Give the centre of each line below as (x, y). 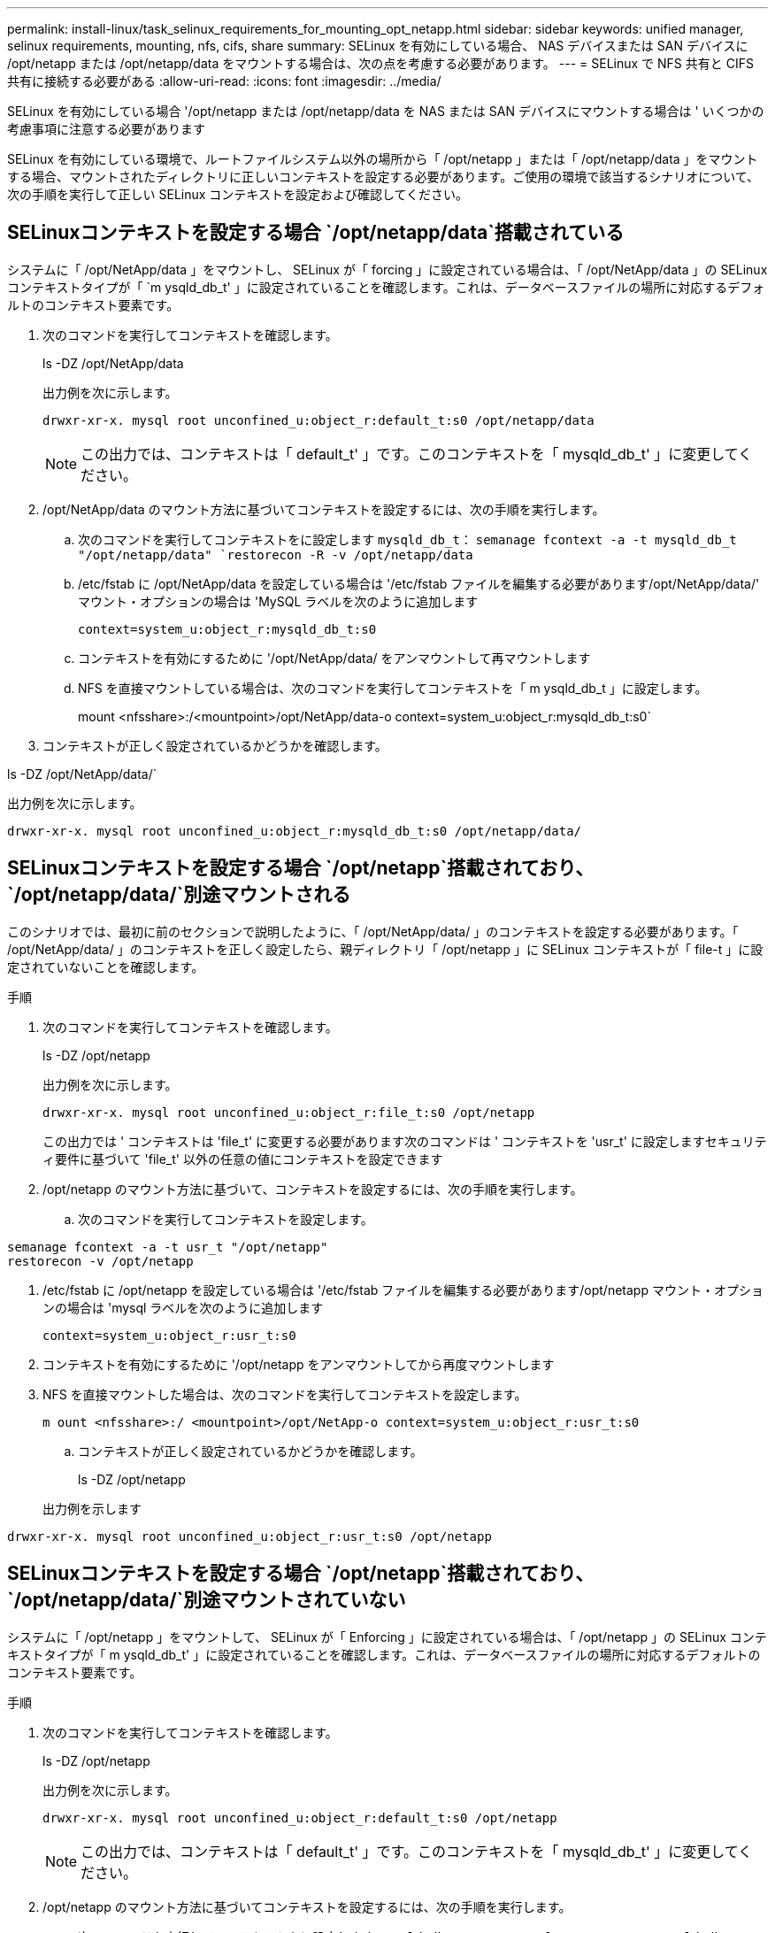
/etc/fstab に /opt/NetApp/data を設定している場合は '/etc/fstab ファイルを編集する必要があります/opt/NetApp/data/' (419, 583)
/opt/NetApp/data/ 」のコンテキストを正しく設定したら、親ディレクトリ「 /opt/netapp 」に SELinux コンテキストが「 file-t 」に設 (385, 949)
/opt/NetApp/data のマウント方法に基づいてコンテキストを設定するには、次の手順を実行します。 (324, 509)
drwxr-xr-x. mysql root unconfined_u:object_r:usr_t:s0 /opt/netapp (249, 1536)
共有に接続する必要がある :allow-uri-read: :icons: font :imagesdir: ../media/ (224, 81)
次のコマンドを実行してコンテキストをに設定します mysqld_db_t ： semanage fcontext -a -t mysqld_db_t (407, 539)
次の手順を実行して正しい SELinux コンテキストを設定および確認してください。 (238, 194)
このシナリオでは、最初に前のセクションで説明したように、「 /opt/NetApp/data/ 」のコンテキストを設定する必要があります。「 (373, 931)
